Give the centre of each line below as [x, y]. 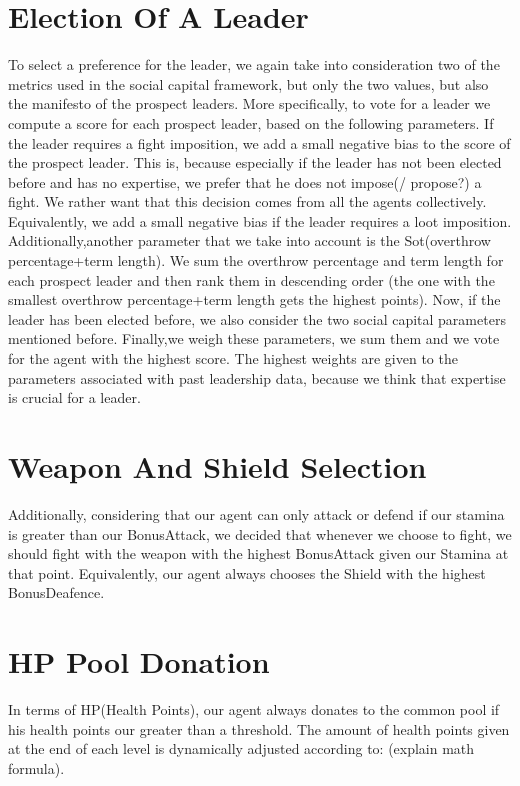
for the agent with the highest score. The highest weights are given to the [233, 358]
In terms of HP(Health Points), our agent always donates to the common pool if [254, 709]
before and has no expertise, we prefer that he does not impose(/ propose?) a [245, 181]
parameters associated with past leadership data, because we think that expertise [257, 377]
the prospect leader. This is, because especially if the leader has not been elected [255, 162]
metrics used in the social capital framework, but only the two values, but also [248, 83]
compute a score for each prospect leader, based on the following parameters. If [251, 122]
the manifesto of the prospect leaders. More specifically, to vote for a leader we [249, 103]
